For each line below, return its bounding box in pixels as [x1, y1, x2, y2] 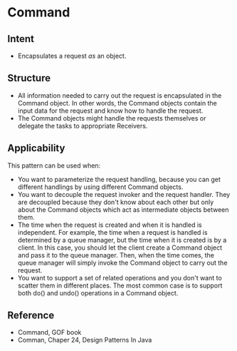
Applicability [7, 142, 65, 154]
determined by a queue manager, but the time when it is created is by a [17, 235, 227, 244]
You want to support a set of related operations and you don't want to [17, 273, 222, 282]
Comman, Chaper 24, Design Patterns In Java [17, 336, 152, 345]
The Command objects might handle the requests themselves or [17, 113, 206, 122]
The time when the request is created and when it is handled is [17, 220, 202, 229]
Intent [7, 33, 34, 45]
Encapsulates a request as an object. [17, 51, 127, 60]
